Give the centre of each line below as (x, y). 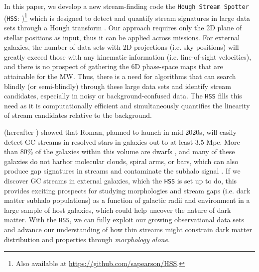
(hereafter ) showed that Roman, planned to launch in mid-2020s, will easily (120, 132)
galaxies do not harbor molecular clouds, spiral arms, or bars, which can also (121, 161)
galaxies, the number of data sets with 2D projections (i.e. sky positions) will (122, 47)
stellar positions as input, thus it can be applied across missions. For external (122, 37)
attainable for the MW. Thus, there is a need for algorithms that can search (120, 76)
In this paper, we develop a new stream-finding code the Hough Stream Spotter (127, 6)
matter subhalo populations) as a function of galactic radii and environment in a (127, 200)
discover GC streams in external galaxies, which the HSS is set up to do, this (121, 180)
